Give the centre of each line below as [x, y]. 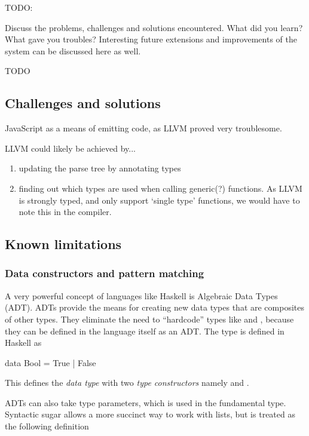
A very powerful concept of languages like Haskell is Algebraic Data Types [141, 295]
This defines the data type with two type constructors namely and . [127, 383]
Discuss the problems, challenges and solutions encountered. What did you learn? [154, 27]
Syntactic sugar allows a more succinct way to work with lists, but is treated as [150, 414]
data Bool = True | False [51, 362]
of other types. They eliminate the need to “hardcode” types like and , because [149, 319]
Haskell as [23, 343]
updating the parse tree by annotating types [100, 168]
